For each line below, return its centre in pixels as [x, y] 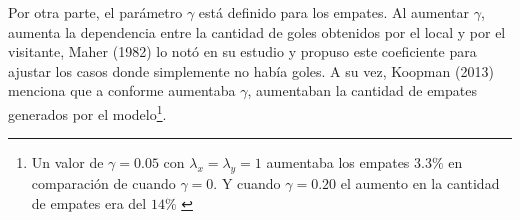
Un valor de [67, 162]
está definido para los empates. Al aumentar [334, 12]
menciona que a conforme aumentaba [122, 90]
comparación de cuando [103, 183]
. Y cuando [247, 183]
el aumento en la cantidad [420, 183]
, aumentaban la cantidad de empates [362, 90]
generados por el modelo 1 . [87, 112]
